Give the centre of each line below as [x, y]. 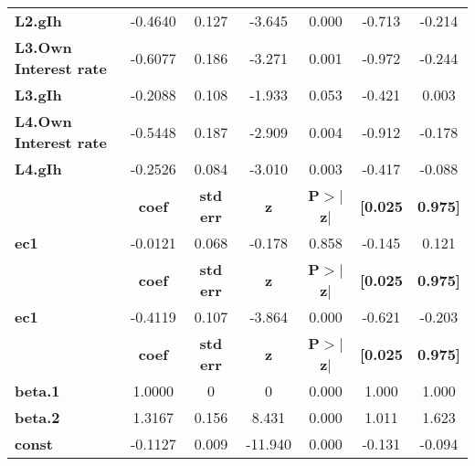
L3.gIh [38, 95]
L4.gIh [38, 169]
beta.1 [37, 391]
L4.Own [43, 121]
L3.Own [43, 47]
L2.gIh [38, 21]
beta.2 [37, 417]
